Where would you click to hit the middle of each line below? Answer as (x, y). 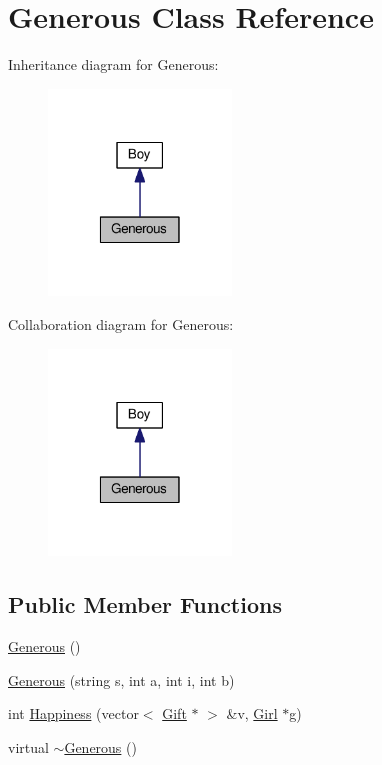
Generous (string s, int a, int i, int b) (121, 679)
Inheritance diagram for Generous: (113, 64)
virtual (28, 746)
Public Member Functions (145, 604)
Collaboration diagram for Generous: (121, 323)
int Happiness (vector (73, 713)
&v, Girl (252, 713)
